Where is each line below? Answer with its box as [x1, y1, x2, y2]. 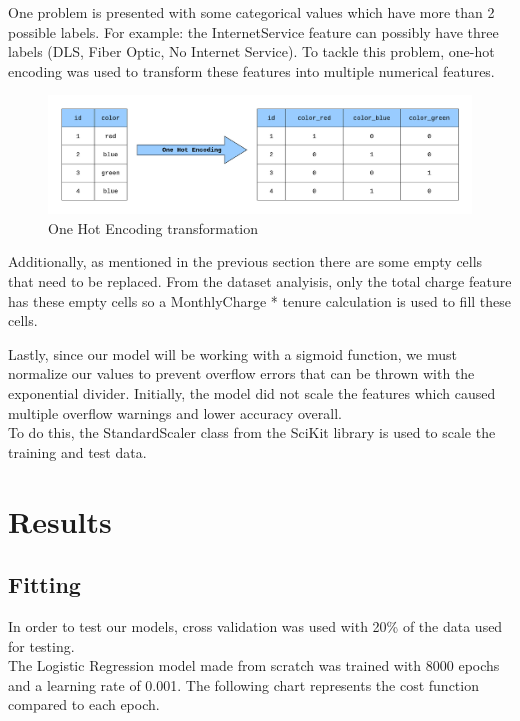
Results [8, 500, 112, 541]
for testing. [8, 635, 75, 656]
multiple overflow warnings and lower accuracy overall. [8, 402, 342, 423]
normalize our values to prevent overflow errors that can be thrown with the [8, 363, 475, 384]
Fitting [8, 569, 81, 600]
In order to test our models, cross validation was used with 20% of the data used [8, 615, 503, 636]
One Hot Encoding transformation [48, 217, 258, 238]
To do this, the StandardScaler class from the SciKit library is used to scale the [8, 422, 496, 443]
